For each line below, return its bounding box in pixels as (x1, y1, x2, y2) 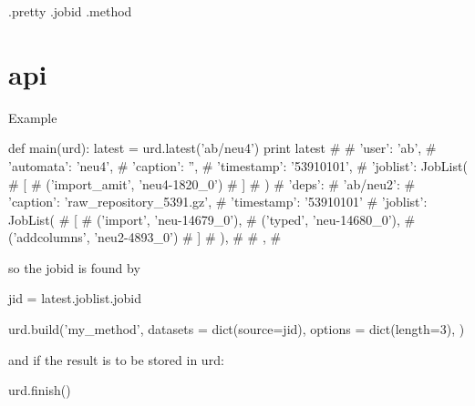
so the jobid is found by (8, 258, 140, 277)
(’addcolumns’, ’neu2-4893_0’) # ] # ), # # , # (8, 228, 282, 247)
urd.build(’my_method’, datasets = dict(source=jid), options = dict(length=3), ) (8, 320, 465, 339)
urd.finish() (8, 381, 71, 400)
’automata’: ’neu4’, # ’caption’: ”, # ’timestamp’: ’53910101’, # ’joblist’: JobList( (8, 156, 468, 175)
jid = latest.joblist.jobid (8, 289, 142, 308)
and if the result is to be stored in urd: (8, 350, 224, 369)
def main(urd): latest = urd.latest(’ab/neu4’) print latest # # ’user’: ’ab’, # (8, 138, 437, 157)
